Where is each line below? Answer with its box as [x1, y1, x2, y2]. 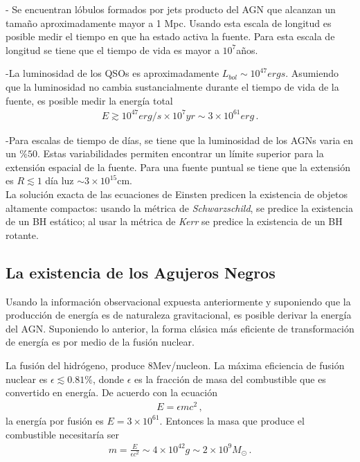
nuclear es [6, 371, 48, 386]
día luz [45, 173, 74, 188]
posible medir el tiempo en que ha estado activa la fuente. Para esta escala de [6, 29, 335, 44]
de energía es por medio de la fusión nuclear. [6, 335, 195, 349]
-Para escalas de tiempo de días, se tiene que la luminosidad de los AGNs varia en [6, 132, 354, 147]
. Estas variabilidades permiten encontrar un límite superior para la [37, 146, 324, 161]
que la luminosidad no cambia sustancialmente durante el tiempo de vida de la [6, 79, 339, 94]
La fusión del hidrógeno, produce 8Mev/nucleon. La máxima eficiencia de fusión [6, 358, 345, 373]
